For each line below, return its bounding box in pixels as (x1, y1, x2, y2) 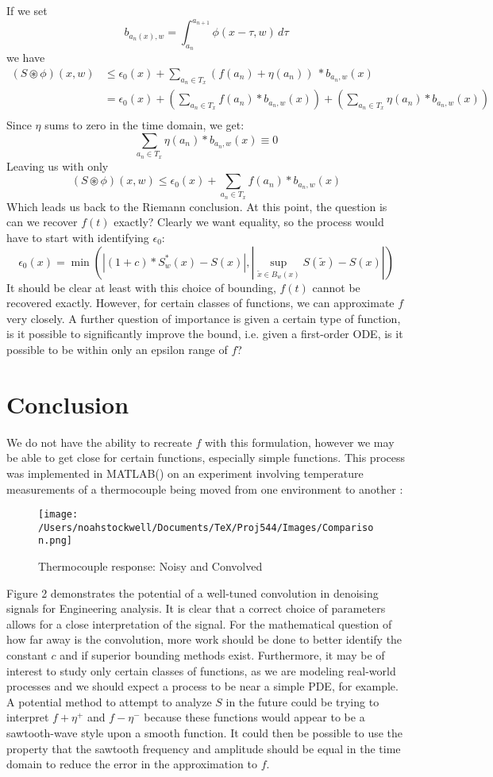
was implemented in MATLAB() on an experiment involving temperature (6, 464, 364, 481)
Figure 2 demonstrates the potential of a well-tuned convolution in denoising (6, 584, 379, 601)
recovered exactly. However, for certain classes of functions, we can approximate (6, 294, 395, 311)
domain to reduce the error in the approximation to (6, 756, 257, 772)
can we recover (6, 213, 78, 230)
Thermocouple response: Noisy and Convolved (38, 558, 263, 575)
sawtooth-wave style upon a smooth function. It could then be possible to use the (6, 725, 402, 740)
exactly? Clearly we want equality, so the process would (114, 213, 384, 230)
